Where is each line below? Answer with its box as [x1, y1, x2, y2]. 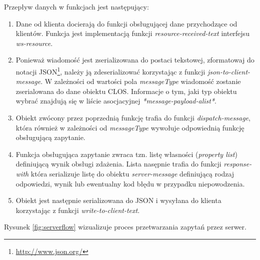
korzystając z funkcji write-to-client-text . [15, 204, 140, 215]
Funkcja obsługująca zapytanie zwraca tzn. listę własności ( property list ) [15, 148, 237, 159]
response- [223, 158, 252, 169]
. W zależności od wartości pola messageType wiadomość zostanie [40, 76, 241, 86]
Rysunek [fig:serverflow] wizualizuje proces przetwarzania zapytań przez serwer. [4, 221, 246, 232]
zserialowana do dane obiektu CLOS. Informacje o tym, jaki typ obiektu [15, 85, 237, 96]
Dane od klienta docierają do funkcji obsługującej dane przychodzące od [15, 18, 237, 28]
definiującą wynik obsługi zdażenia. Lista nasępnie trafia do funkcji [15, 158, 221, 169]
